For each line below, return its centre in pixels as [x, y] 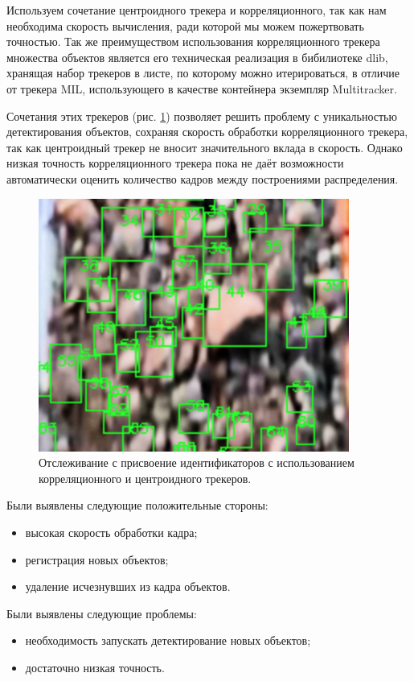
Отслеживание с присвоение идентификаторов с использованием [197, 462]
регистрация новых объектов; [97, 559]
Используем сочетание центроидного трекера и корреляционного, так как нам [197, 10]
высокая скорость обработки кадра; [111, 532]
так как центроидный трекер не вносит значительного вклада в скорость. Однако [205, 147]
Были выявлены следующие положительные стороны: [137, 505]
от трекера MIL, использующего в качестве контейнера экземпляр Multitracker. [202, 88]
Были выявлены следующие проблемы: [102, 613]
